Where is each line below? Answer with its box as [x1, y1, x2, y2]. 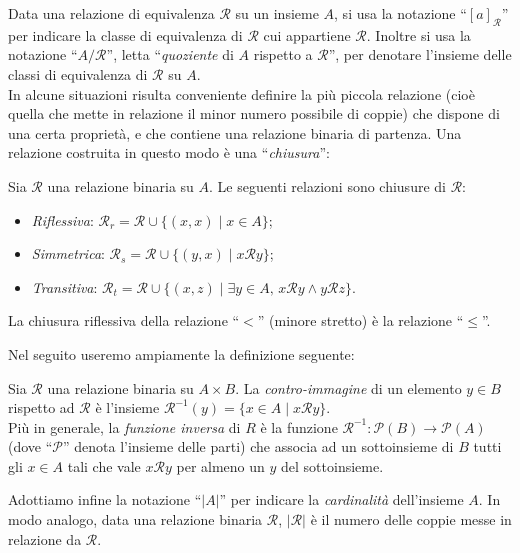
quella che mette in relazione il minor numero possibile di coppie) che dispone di [8, 103, 500, 124]
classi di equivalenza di [8, 63, 148, 84]
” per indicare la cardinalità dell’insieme [219, 489, 464, 510]
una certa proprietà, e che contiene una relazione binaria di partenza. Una [8, 122, 462, 143]
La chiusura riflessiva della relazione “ [8, 310, 240, 331]
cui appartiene [263, 24, 351, 45]
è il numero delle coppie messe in [310, 509, 512, 530]
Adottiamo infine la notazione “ [8, 489, 202, 510]
